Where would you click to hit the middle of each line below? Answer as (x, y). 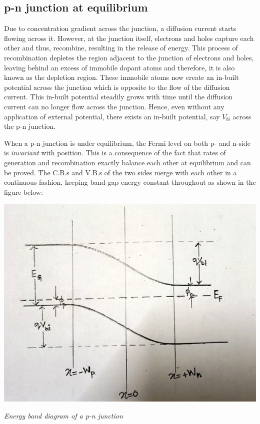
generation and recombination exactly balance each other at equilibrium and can (127, 162)
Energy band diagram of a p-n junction (63, 415)
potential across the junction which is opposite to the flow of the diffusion (117, 87)
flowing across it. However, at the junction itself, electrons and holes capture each (129, 38)
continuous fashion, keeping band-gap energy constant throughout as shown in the (130, 182)
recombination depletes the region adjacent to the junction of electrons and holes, (129, 57)
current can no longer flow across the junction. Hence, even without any (114, 106)
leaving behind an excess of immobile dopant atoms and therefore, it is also (119, 67)
